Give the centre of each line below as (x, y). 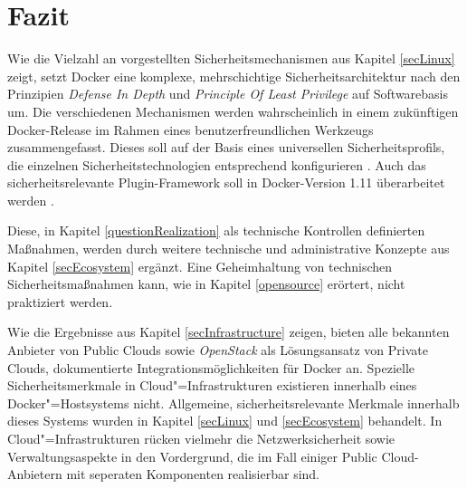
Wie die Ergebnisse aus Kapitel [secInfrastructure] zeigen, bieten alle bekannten (229, 332)
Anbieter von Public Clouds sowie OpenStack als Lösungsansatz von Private (218, 350)
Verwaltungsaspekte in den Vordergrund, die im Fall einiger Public (192, 456)
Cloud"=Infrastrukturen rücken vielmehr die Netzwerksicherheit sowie (201, 438)
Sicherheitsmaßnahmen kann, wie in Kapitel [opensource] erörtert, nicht (206, 284)
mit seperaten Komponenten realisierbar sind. (193, 474)
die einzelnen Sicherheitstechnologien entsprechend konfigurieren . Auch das (217, 164)
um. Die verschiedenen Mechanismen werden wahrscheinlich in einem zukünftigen (233, 111)
